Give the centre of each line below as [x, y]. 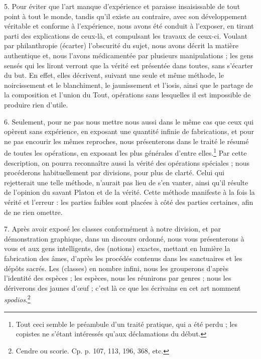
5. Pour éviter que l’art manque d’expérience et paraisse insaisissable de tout [122, 6]
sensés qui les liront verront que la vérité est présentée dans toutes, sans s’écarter [129, 65]
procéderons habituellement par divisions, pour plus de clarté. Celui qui [114, 172]
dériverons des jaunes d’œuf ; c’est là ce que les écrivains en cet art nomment [122, 287]
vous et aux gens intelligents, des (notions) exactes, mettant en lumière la [117, 248]
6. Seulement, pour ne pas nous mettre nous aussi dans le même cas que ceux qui [129, 121]
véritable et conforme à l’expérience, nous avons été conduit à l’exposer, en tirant [129, 26]
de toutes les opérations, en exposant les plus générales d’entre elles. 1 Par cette [125, 152]
